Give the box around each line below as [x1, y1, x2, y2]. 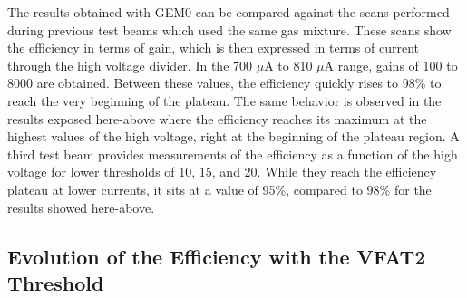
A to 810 [264, 55, 313, 74]
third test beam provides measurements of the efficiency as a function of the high [7, 144, 458, 163]
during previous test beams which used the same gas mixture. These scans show [7, 20, 452, 39]
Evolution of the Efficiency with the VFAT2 [7, 242, 426, 270]
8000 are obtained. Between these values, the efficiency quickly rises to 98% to [7, 73, 442, 92]
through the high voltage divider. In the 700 [7, 55, 253, 74]
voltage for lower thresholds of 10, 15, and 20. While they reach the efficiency [7, 162, 437, 181]
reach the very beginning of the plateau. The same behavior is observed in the [7, 91, 442, 110]
